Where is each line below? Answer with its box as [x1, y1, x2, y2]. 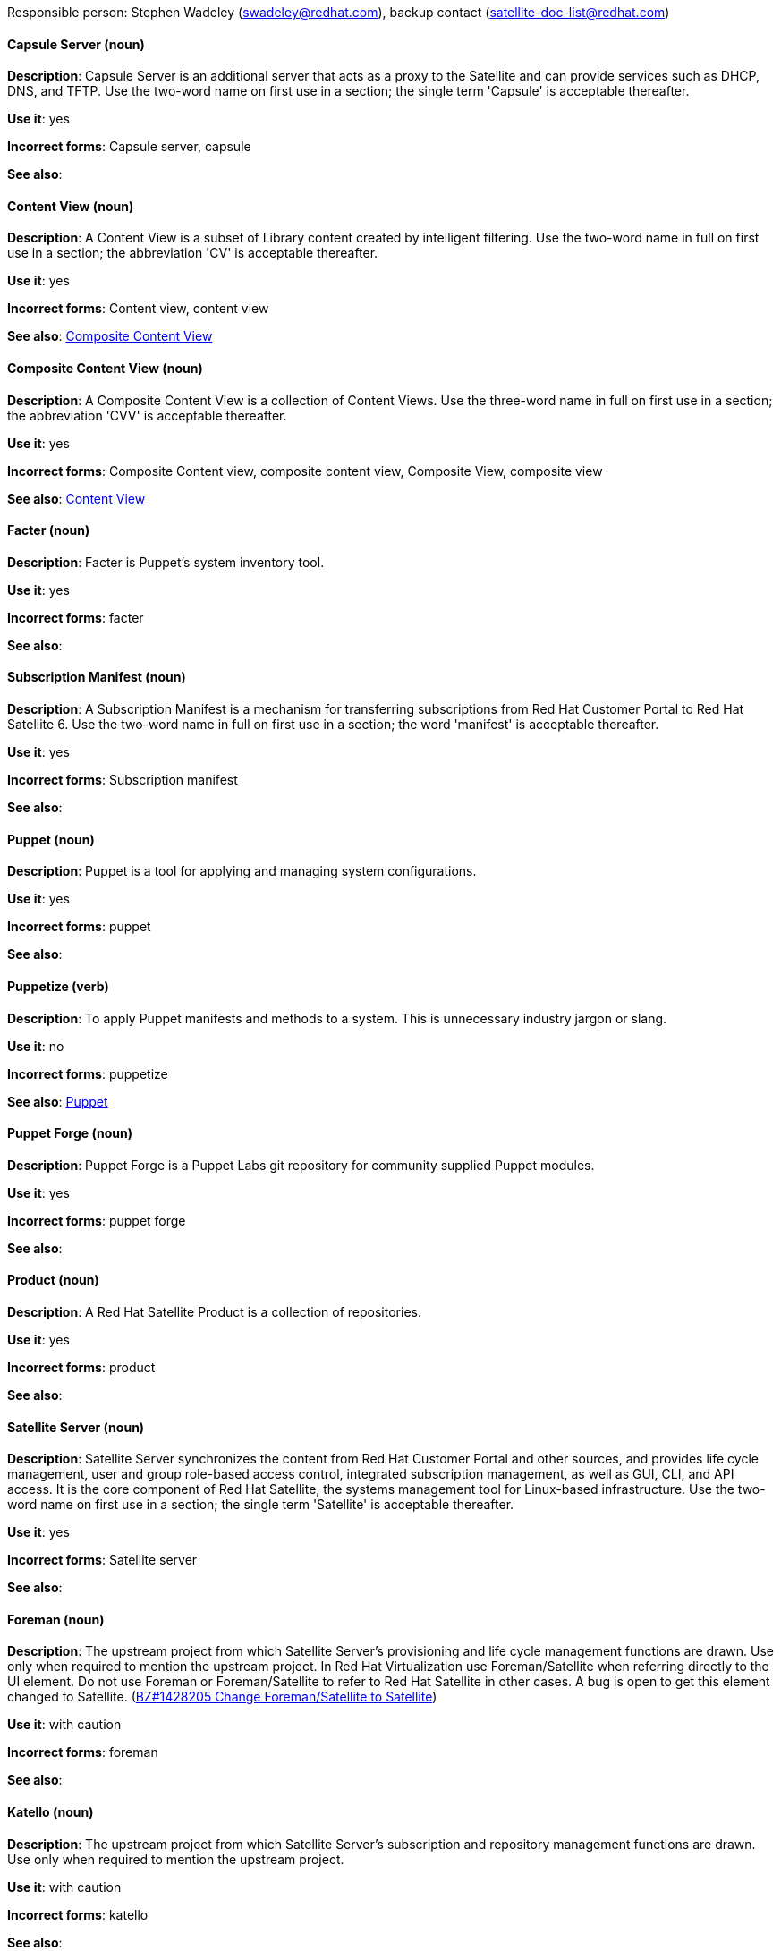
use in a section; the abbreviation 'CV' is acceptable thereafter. [7, 245, 378, 261]
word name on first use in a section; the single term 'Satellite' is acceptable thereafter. [7, 1497, 514, 1513]
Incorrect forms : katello [7, 1906, 149, 1922]
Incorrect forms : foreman [7, 1744, 158, 1760]
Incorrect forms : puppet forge [7, 1212, 186, 1228]
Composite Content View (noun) [7, 361, 203, 377]
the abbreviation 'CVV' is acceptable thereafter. [7, 407, 287, 423]
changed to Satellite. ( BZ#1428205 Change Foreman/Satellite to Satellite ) [7, 1689, 437, 1705]
